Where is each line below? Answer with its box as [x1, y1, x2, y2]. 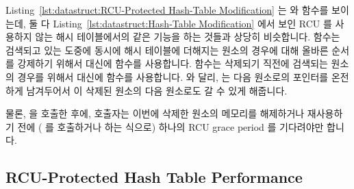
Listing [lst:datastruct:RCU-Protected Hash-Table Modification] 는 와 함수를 [5, 3, 329, 16]
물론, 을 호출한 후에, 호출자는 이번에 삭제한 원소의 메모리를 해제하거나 [5, 106, 305, 121]
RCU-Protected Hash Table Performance [5, 166, 303, 188]
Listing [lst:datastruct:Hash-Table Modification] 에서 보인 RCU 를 [53, 16, 332, 30]
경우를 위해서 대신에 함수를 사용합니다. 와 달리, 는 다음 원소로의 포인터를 [17, 69, 329, 84]
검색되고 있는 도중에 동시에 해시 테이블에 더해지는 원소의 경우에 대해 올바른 [5, 42, 329, 57]
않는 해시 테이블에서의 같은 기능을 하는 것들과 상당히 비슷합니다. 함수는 [35, 29, 340, 44]
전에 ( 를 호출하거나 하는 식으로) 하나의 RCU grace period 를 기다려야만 [17, 119, 324, 134]
